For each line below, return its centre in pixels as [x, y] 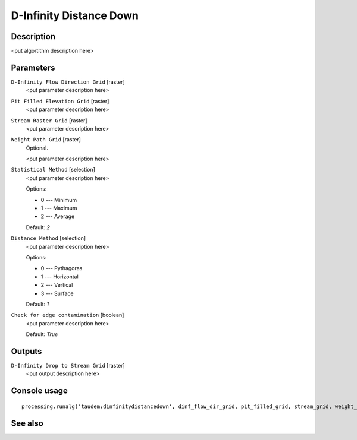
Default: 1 [37, 304]
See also [27, 423]
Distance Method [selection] [48, 238]
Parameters [33, 67]
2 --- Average [58, 216]
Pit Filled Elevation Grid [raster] [60, 101]
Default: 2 [38, 227]
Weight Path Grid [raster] [46, 140]
